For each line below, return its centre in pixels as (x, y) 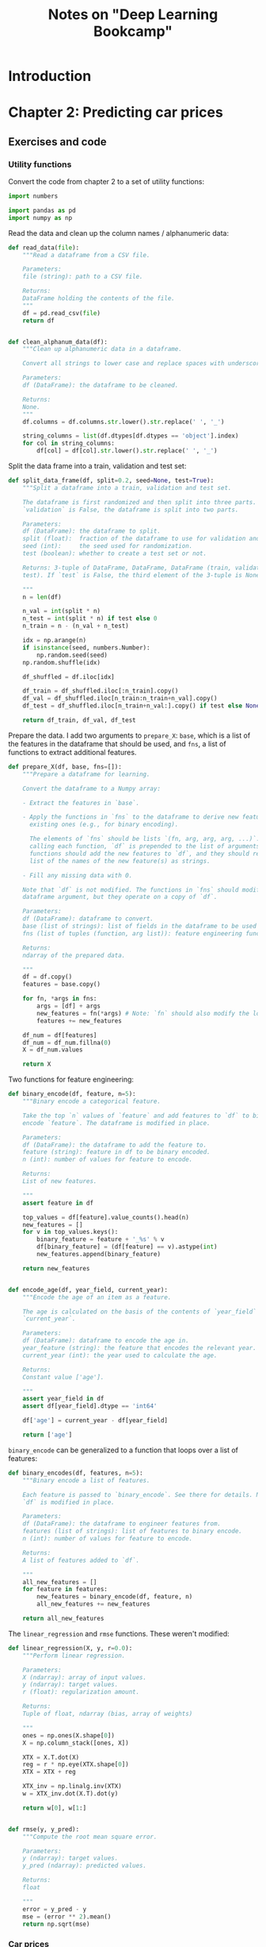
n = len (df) (42, 597)
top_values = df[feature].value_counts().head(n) (106, 1217)
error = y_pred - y (55, 1909)
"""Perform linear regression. (74, 1656)
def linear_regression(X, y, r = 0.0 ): (70, 1648)
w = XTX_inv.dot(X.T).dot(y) (70, 1794)
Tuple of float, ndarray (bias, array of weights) (108, 1714)
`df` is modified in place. (68, 1502)
